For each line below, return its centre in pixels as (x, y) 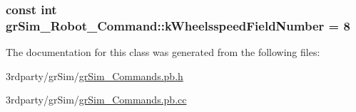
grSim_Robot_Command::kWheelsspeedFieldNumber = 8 (178, 25)
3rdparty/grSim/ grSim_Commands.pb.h (95, 75)
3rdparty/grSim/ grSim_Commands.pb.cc (96, 100)
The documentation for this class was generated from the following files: (163, 52)
